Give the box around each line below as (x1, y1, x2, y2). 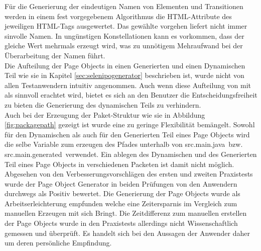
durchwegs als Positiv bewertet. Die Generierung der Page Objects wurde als (5, 188, 240, 199)
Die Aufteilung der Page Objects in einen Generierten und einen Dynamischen (5, 60, 245, 70)
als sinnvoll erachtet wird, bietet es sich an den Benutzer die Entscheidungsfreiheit (5, 90, 257, 100)
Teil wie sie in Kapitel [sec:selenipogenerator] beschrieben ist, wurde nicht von (5, 70, 244, 80)
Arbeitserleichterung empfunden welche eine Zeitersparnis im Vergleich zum (5, 198, 237, 208)
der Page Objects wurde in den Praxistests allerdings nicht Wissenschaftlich (5, 218, 238, 228)
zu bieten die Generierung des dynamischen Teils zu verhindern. (5, 99, 201, 110)
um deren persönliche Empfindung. (5, 237, 112, 248)
